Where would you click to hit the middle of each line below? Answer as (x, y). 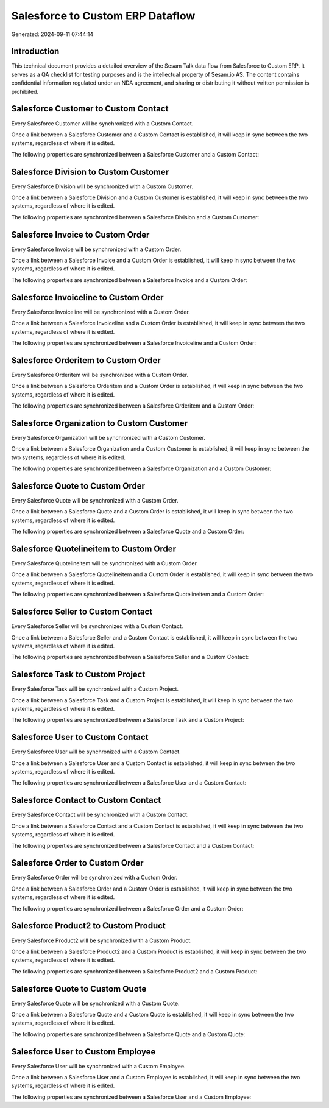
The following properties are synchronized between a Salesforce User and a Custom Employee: (131, 1097)
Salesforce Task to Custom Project (78, 675)
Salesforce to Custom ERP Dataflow (103, 16)
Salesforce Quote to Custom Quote (79, 989)
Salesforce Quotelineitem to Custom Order (94, 549)
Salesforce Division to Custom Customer (90, 171)
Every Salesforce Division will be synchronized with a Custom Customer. (102, 186)
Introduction (35, 51)
